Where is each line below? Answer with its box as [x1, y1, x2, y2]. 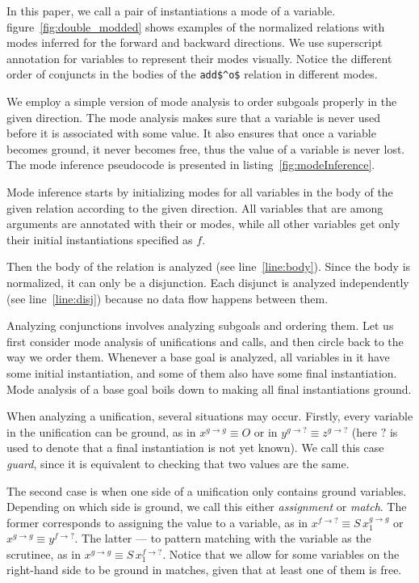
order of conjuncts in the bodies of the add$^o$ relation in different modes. [6, 65, 378, 82]
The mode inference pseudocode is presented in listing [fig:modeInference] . [6, 156, 375, 173]
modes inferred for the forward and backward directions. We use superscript [6, 34, 383, 51]
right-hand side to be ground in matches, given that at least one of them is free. [6, 561, 402, 578]
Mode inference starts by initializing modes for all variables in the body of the [6, 184, 393, 200]
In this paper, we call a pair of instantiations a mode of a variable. [6, 2, 336, 19]
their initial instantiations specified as [6, 230, 193, 247]
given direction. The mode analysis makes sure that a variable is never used [6, 108, 380, 125]
